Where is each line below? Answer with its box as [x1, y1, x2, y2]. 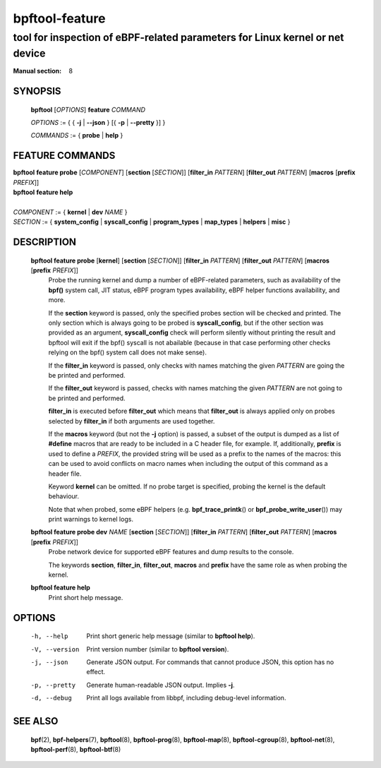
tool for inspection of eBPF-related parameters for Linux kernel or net [13, 31, 344, 44]
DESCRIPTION [13, 236, 77, 248]
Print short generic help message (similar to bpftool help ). [86, 632, 255, 640]
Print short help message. [48, 593, 123, 601]
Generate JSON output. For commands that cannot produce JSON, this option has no [86, 657, 334, 666]
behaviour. [48, 492, 80, 500]
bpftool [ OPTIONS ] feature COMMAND [30, 105, 146, 114]
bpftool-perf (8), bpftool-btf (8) [30, 745, 121, 753]
